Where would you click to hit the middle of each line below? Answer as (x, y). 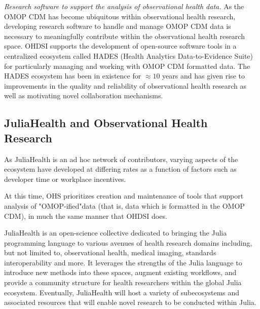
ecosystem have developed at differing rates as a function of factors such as (120, 169)
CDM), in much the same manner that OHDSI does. (86, 216)
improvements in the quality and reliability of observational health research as (125, 85)
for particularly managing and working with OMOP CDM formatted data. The (127, 66)
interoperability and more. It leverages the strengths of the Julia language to (123, 262)
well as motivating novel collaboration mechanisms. (84, 95)
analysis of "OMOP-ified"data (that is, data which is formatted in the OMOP (124, 205)
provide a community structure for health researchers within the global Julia (123, 282)
